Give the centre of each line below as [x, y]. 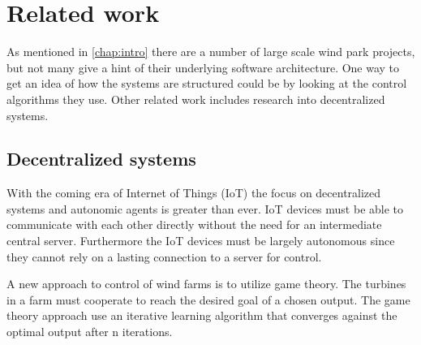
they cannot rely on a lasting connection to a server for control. [164, 256]
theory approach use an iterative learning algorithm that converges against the [202, 315]
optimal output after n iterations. [90, 332]
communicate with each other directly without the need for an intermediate [194, 224]
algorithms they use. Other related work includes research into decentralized [196, 99]
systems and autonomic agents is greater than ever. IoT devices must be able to [205, 208]
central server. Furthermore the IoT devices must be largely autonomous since [201, 241]
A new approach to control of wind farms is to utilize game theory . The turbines [206, 284]
